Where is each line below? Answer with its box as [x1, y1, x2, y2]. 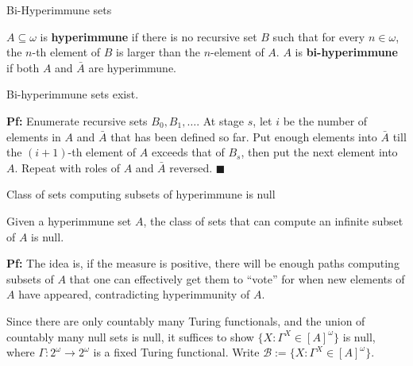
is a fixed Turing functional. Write [93, 344, 260, 360]
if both [6, 59, 40, 75]
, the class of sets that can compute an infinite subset [143, 212, 403, 229]
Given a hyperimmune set [6, 212, 132, 229]
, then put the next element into [241, 144, 398, 160]
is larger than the [116, 44, 200, 60]
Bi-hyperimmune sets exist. [6, 86, 139, 102]
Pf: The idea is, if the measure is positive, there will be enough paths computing [6, 255, 399, 272]
